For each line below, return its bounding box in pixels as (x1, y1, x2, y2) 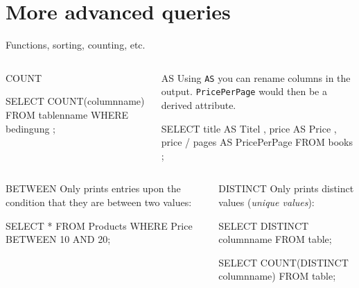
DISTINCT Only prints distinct (218, 181, 354, 196)
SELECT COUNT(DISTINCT (218, 255, 349, 269)
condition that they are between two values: (6, 195, 192, 209)
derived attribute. (161, 98, 236, 112)
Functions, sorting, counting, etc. (6, 37, 146, 52)
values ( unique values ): (218, 195, 315, 209)
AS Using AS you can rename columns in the (161, 70, 351, 85)
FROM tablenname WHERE (6, 107, 129, 121)
